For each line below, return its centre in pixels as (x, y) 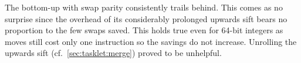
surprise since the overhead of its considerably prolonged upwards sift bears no (146, 18)
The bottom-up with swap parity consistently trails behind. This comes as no (144, 7)
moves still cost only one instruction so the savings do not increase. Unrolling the (151, 41)
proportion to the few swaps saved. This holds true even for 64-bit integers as (144, 30)
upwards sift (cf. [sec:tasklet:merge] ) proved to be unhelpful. (113, 53)
